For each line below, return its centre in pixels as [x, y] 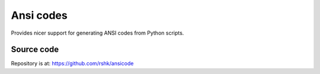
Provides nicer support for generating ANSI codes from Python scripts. [97, 33]
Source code [35, 50]
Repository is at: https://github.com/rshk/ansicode [72, 63]
